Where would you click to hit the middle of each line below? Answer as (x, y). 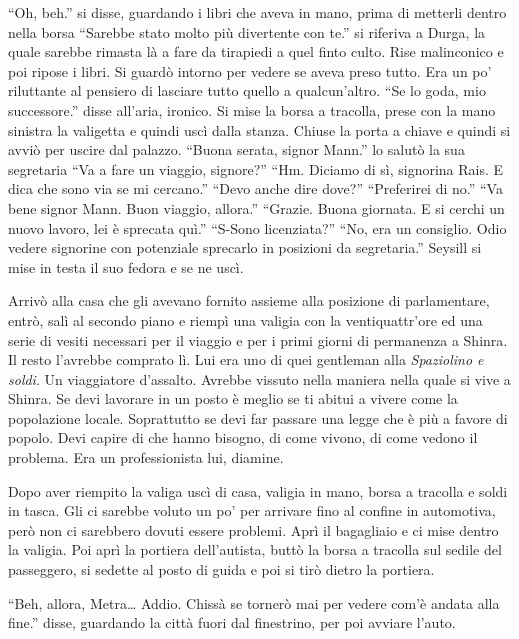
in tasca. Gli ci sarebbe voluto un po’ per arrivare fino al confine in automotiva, (252, 510)
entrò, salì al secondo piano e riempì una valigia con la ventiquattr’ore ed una (245, 319)
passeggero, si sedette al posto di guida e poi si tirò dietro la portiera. (221, 569)
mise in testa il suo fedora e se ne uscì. (126, 266)
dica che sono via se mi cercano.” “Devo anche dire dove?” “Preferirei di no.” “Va (255, 188)
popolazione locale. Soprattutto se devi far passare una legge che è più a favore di (258, 417)
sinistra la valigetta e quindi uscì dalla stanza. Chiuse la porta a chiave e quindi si (259, 129)
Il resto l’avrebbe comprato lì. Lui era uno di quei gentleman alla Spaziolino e (246, 359)
